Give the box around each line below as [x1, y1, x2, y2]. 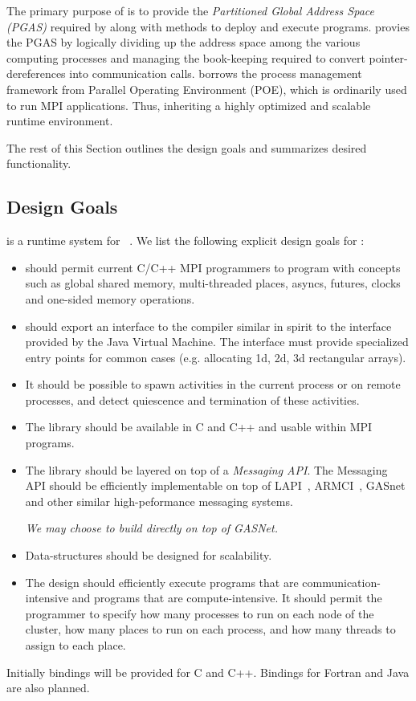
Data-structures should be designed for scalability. [25, 547, 272, 564]
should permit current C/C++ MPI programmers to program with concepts [25, 259, 401, 275]
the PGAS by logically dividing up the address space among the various [6, 34, 361, 51]
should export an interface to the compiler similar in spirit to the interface [25, 317, 392, 334]
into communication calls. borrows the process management [69, 65, 362, 82]
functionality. [6, 155, 71, 172]
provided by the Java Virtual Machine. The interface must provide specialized [25, 333, 409, 350]
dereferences [6, 65, 66, 82]
